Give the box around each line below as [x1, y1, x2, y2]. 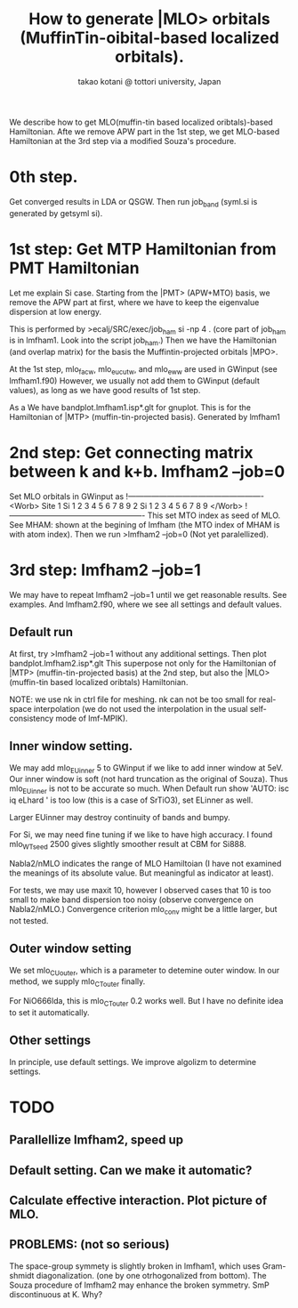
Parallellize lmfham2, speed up [9, 1133, 184, 1148]
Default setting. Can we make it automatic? [9, 1162, 253, 1178]
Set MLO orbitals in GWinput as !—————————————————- [9, 490, 265, 502]
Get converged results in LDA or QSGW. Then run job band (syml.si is [9, 196, 258, 209]
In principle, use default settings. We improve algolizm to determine [9, 1056, 257, 1067]
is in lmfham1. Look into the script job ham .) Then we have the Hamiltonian [9, 335, 278, 348]
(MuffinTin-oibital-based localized [19, 28, 280, 48]
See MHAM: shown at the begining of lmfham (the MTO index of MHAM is [9, 519, 280, 529]
